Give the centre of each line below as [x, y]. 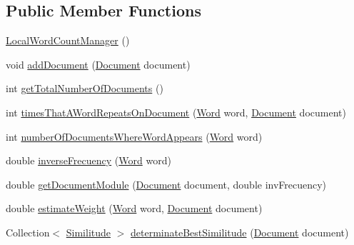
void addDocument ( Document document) [98, 64]
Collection [28, 232]
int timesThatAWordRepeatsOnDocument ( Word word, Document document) [176, 112]
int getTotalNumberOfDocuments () [85, 88]
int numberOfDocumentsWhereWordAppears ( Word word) [134, 136]
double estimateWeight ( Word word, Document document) [134, 208]
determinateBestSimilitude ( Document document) [240, 232]
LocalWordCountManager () [68, 40]
